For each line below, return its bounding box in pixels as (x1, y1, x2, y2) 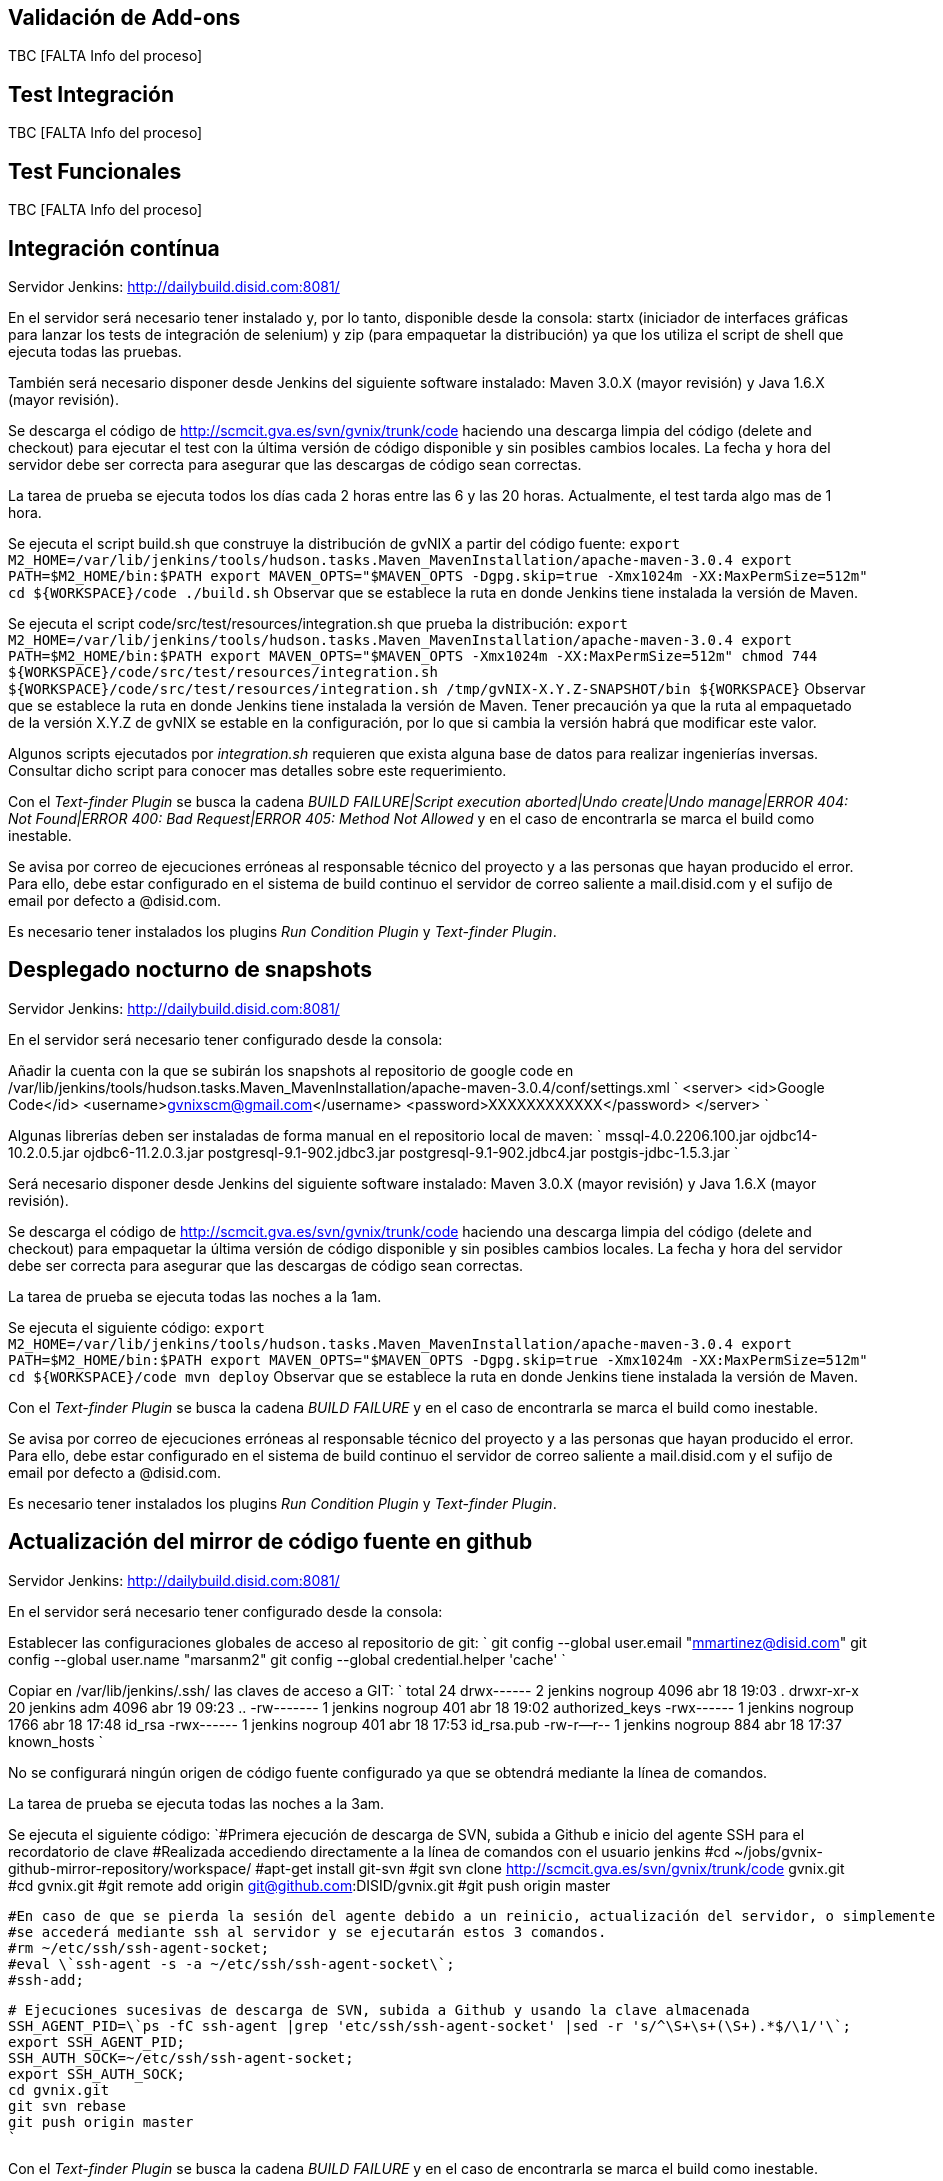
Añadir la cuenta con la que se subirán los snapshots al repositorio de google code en (8, 1061, 574, 1079)
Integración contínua (8, 235, 220, 261)
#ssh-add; (8, 1971, 84, 1988)
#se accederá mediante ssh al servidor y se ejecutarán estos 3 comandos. (8, 1923, 607, 1940)
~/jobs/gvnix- (734, 1842, 824, 1860)
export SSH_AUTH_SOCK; (8, 2065, 186, 2082)
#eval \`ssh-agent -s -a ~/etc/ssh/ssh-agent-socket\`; (8, 1955, 455, 1972)
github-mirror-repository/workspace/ (8, 1859, 252, 1877)
